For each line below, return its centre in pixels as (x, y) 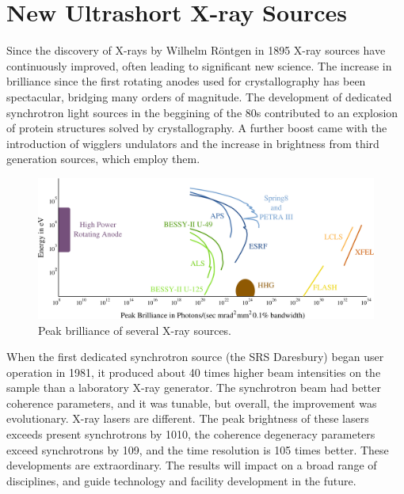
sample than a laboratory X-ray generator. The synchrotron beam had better (194, 388)
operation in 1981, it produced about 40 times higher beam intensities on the (194, 372)
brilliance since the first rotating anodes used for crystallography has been (186, 81)
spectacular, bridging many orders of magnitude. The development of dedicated (199, 96)
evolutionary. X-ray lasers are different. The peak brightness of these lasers (188, 418)
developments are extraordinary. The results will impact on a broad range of (192, 465)
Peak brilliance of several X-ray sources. (135, 330)
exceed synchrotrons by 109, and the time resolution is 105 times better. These (198, 449)
